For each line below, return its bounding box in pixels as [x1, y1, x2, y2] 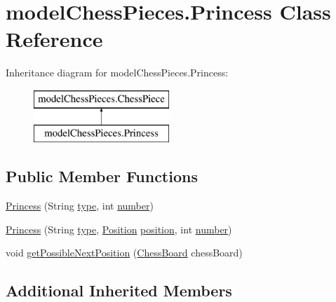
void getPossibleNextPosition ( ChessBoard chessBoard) [6, 245, 243, 260]
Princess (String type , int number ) [6, 198, 154, 213]
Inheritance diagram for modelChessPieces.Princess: [6, 65, 229, 80]
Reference [6, 25, 103, 53]
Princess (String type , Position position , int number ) [6, 221, 232, 236]
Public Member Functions [6, 165, 198, 187]
